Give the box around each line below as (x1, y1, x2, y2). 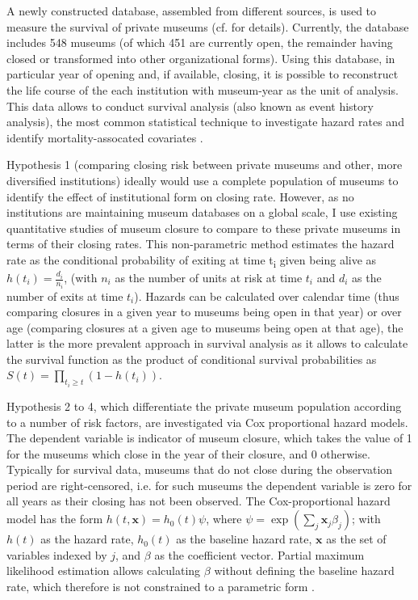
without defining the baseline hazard (214, 562, 395, 579)
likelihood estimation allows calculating (6, 562, 201, 579)
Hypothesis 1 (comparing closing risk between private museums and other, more (6, 156, 403, 173)
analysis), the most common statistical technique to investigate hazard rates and (6, 113, 404, 130)
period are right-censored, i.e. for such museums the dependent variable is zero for (6, 476, 412, 493)
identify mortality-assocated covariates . (6, 129, 203, 146)
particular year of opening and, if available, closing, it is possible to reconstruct (6, 65, 399, 82)
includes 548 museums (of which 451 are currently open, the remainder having (6, 34, 393, 51)
